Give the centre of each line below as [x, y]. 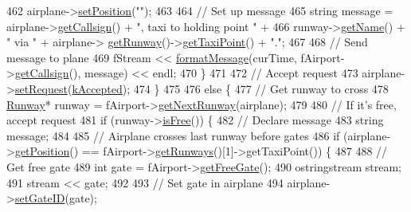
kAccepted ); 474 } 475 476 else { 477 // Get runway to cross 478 [230, 88]
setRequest [41, 88]
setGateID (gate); [56, 198]
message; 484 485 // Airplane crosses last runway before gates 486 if [173, 135]
